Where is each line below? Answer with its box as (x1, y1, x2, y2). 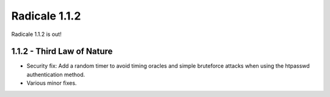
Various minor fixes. (26, 79, 77, 87)
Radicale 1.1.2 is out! (11, 31, 62, 38)
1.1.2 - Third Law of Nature (11, 46, 113, 57)
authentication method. (26, 71, 86, 78)
